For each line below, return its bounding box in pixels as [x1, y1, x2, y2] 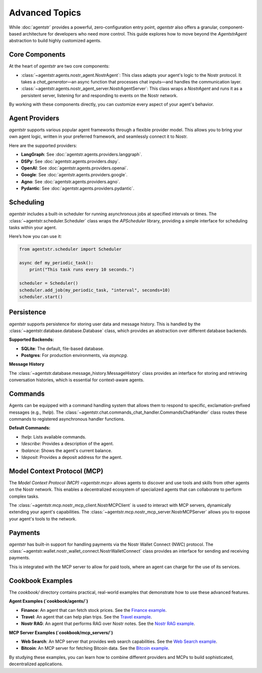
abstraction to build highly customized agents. [9, 38, 101, 44]
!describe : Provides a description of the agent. [21, 441, 114, 447]
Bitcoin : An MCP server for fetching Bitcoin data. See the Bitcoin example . [21, 645, 170, 651]
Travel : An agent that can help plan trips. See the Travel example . [21, 614, 152, 620]
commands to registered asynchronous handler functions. [9, 416, 125, 422]
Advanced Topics [9, 7, 81, 18]
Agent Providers [9, 114, 60, 122]
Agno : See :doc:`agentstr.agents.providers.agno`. [21, 179, 120, 185]
